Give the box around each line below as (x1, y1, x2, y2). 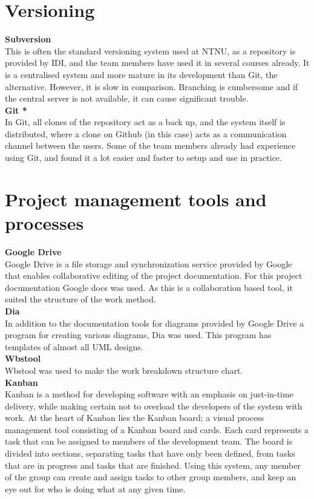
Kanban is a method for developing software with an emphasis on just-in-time (5, 388, 293, 400)
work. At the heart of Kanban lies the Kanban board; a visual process (5, 411, 264, 424)
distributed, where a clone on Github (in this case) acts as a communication (5, 127, 287, 140)
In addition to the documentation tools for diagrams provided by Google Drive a (5, 316, 304, 329)
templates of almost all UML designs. (5, 340, 143, 353)
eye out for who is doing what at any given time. (5, 482, 186, 495)
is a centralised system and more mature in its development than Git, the (5, 68, 278, 80)
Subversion (5, 33, 51, 45)
